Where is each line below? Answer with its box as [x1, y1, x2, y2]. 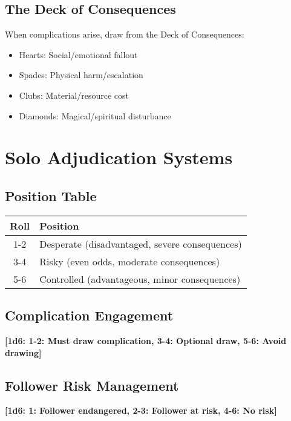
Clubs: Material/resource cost [19, 88, 129, 101]
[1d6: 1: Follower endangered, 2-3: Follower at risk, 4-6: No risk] [5, 404, 277, 417]
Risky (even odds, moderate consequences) [39, 254, 220, 268]
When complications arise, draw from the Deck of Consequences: [5, 28, 244, 41]
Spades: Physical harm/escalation [19, 68, 143, 81]
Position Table [5, 186, 97, 205]
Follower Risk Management [5, 376, 179, 394]
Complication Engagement [5, 306, 174, 325]
